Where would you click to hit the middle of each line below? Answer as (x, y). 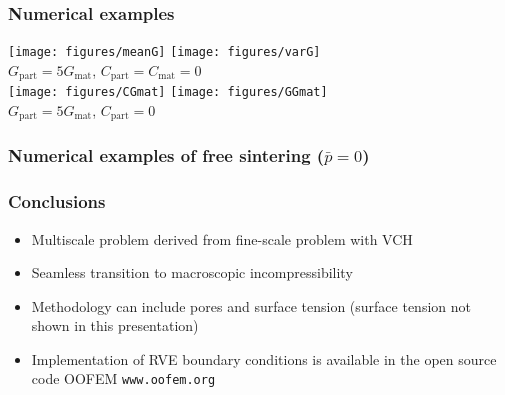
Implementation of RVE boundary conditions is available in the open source (264, 358)
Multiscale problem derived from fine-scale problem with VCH (222, 238)
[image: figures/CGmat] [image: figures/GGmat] (168, 92)
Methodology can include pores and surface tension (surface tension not (251, 305)
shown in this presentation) (115, 325)
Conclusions (57, 201)
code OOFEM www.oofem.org (123, 378)
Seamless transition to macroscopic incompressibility (192, 272)
